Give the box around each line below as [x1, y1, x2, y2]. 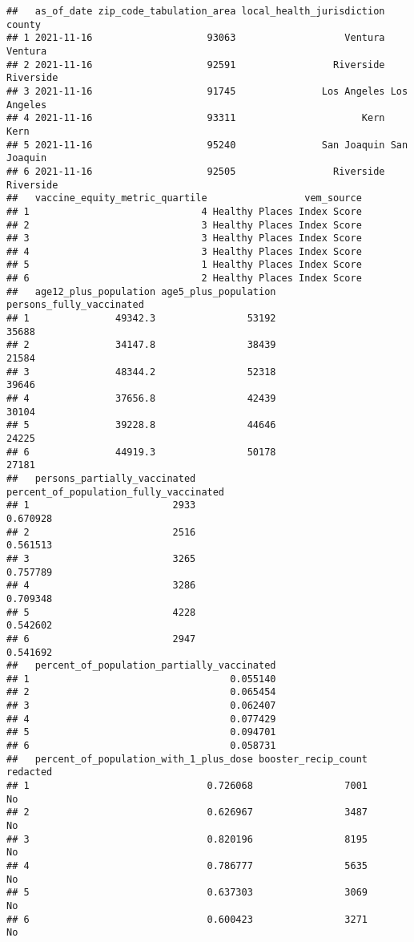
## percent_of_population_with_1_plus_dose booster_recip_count [6, 753, 368, 765]
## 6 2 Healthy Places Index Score [6, 273, 362, 285]
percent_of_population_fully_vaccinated [6, 486, 225, 498]
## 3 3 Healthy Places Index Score [6, 232, 362, 245]
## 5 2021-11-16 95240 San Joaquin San [6, 139, 408, 151]
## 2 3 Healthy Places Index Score [6, 219, 362, 231]
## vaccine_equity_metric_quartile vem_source [6, 192, 362, 204]
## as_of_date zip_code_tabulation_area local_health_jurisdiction [6, 6, 385, 17]
